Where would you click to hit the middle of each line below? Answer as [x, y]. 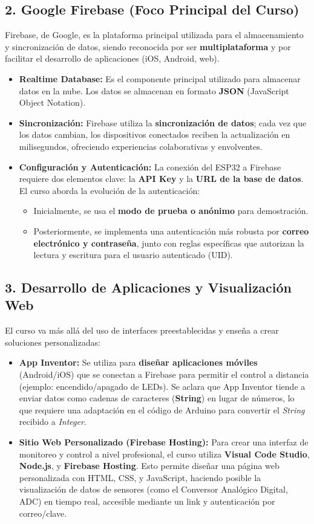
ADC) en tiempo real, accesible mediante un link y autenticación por [147, 501]
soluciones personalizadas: [53, 342]
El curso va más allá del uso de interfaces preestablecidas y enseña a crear [142, 330]
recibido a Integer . [53, 422]
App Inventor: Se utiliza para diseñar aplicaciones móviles [138, 362]
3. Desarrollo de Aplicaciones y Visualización [149, 287]
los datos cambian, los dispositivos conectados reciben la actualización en [155, 134]
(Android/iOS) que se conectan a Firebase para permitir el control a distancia [164, 374]
